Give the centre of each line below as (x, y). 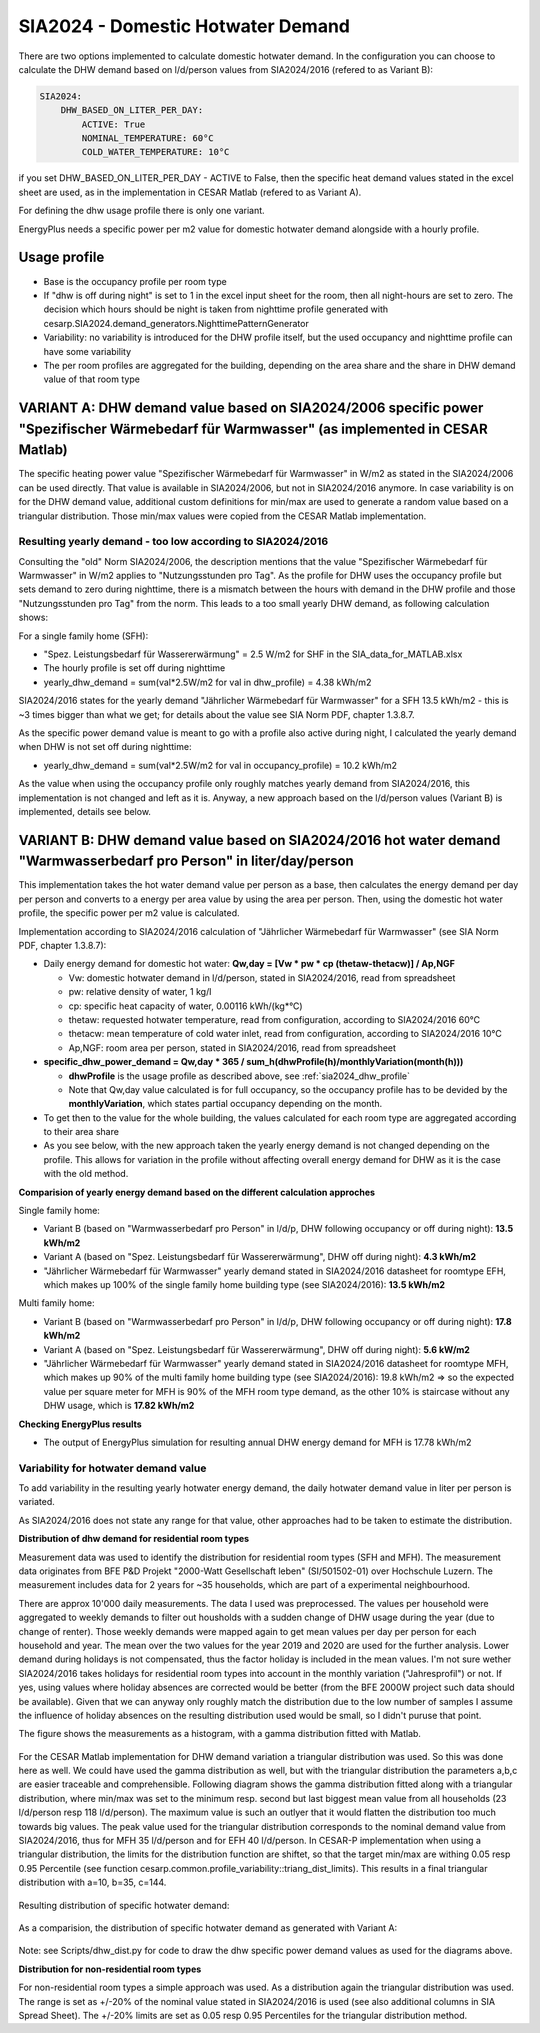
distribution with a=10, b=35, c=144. (92, 1882)
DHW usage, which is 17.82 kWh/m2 (119, 1406)
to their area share (81, 1132)
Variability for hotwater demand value (112, 1468)
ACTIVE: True (113, 124)
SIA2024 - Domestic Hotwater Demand (184, 26)
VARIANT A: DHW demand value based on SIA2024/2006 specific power (251, 408)
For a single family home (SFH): (83, 636)
